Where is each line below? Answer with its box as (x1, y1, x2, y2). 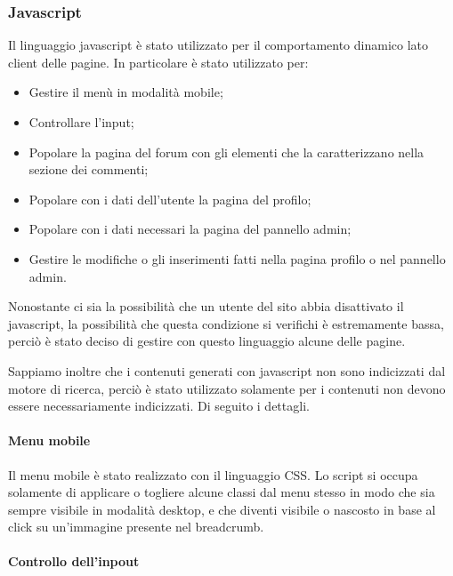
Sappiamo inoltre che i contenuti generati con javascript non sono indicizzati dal (8, 361, 446, 380)
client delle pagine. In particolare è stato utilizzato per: (8, 52, 309, 71)
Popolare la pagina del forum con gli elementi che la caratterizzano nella (28, 142, 425, 161)
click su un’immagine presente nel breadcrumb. (8, 517, 264, 536)
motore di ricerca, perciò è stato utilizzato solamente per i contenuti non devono (8, 379, 446, 397)
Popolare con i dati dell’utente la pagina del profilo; (28, 189, 311, 208)
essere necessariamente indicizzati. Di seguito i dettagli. (8, 396, 310, 415)
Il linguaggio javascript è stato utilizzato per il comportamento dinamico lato (8, 36, 428, 54)
